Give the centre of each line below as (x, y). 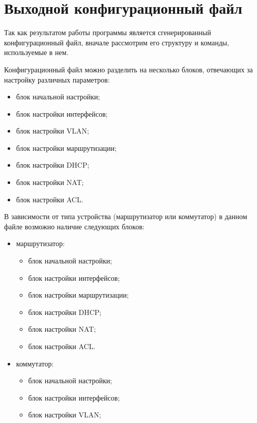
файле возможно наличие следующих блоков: (74, 226)
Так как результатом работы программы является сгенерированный (108, 32)
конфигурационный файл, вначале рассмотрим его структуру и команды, (117, 42)
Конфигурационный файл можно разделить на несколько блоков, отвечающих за (128, 69)
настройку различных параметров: (57, 79)
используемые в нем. (36, 52)
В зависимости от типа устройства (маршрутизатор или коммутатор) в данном (126, 216)
